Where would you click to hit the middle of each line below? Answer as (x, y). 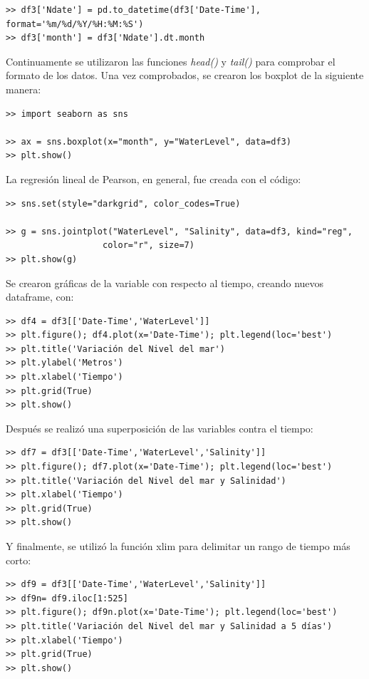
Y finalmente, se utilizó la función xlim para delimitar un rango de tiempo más (178, 546)
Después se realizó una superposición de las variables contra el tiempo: (160, 428)
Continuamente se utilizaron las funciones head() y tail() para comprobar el (171, 61)
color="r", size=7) (149, 245)
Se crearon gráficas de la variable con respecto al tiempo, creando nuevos (165, 283)
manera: (24, 89)
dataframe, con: (40, 297)
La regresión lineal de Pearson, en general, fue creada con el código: (154, 178)
